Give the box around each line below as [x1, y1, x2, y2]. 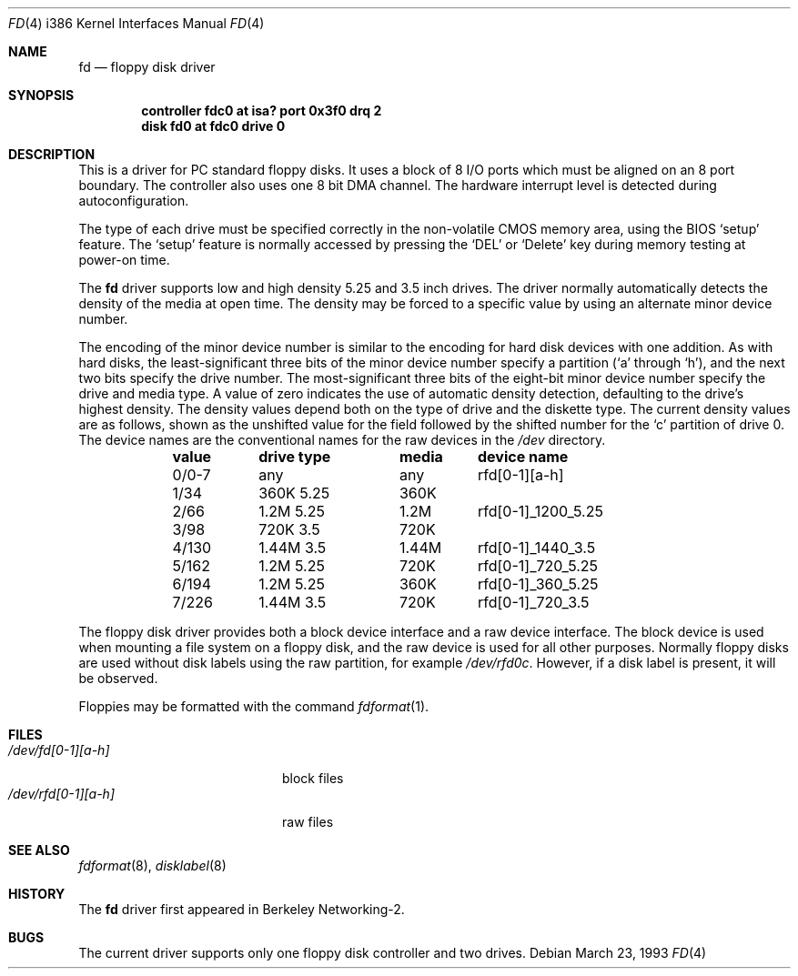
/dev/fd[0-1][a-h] [8, 742, 110, 758]
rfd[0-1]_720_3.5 [477, 593, 590, 611]
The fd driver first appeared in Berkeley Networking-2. [78, 901, 405, 917]
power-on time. [78, 252, 170, 267]
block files [282, 770, 344, 786]
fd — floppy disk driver [78, 59, 216, 75]
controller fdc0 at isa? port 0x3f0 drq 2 [141, 103, 382, 118]
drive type [258, 448, 331, 466]
